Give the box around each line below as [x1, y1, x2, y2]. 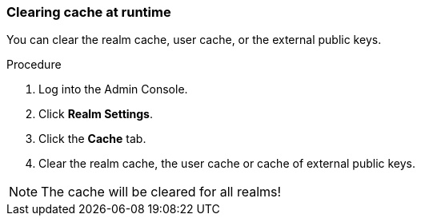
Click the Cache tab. [38, 132, 146, 146]
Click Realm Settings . [38, 107, 154, 121]
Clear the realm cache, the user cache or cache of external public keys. [38, 157, 416, 171]
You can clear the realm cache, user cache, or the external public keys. [6, 33, 382, 47]
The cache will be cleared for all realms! [41, 184, 282, 200]
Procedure [6, 57, 62, 72]
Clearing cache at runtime [6, 4, 171, 20]
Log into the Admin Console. [38, 82, 188, 97]
